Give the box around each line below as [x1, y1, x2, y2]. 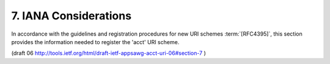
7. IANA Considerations [11, 9, 131, 22]
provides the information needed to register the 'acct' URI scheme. [11, 38, 180, 45]
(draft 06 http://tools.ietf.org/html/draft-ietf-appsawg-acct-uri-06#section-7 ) [11, 50, 206, 57]
